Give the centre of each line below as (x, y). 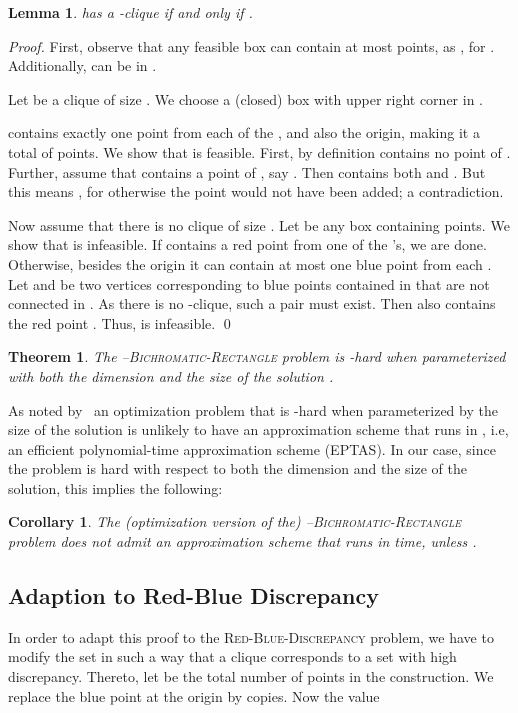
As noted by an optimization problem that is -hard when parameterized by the (253, 409)
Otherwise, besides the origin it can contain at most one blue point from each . (250, 263)
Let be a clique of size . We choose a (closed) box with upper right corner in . (245, 98)
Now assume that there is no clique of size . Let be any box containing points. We (259, 224)
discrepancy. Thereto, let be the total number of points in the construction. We (251, 676)
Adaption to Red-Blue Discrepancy (193, 595)
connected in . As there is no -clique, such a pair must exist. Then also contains (252, 303)
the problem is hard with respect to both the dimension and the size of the (237, 468)
